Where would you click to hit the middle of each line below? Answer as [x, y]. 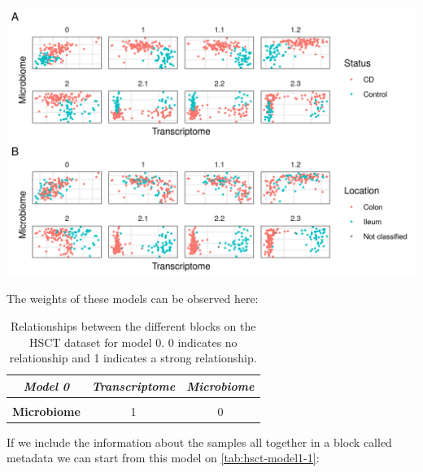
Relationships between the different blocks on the [133, 325]
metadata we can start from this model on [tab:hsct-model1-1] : [163, 458]
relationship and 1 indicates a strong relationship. [133, 358]
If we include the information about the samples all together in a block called [199, 442]
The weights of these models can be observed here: [133, 299]
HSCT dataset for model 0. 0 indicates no [133, 342]
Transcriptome [133, 385]
